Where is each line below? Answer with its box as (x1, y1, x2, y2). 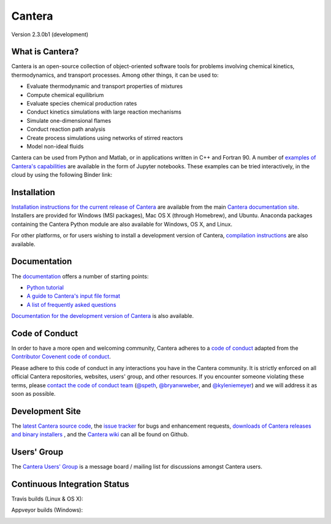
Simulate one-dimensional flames (26, 117, 112, 124)
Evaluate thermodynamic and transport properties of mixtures (26, 83, 183, 90)
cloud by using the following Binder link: (11, 171, 113, 179)
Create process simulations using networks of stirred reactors (26, 134, 183, 141)
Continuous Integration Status (11, 479, 129, 489)
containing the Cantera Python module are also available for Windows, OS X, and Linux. (11, 220, 233, 228)
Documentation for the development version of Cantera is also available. (11, 312, 194, 320)
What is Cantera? (11, 47, 79, 57)
